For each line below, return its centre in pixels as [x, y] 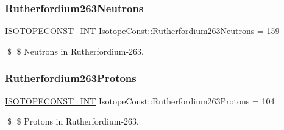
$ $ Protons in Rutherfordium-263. [73, 121]
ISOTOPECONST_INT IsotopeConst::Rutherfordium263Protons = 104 [140, 101]
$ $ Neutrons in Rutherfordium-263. [75, 51]
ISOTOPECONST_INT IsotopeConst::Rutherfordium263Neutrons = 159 [142, 31]
